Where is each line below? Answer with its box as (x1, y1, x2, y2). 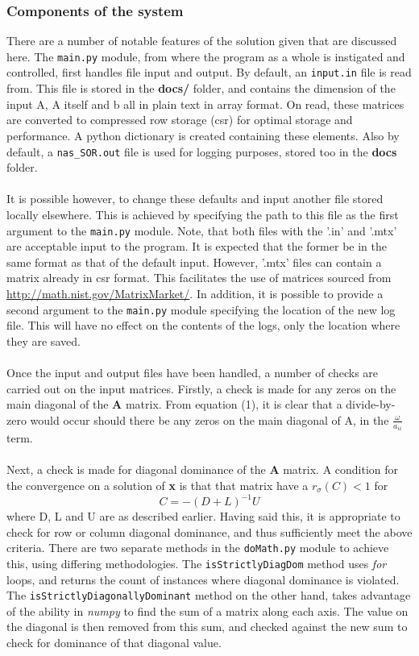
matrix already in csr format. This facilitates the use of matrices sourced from (6, 269, 392, 286)
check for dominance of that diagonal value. (6, 634, 222, 651)
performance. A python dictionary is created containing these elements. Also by (6, 127, 400, 143)
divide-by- (346, 396, 396, 413)
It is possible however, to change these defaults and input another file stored (6, 190, 384, 207)
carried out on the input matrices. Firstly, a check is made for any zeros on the (6, 380, 396, 397)
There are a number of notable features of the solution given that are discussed (6, 32, 397, 49)
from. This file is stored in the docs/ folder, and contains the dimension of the (6, 80, 396, 97)
